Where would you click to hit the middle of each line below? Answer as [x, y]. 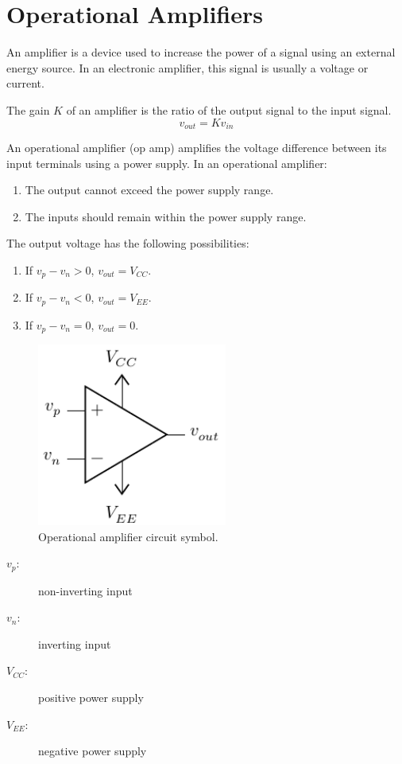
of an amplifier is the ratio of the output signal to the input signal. [229, 109]
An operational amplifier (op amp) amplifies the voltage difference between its [197, 147]
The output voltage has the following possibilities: [128, 243]
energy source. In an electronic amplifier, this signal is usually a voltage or [187, 67]
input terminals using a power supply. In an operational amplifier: [167, 163]
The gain [28, 109]
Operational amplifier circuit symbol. [128, 536]
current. [25, 83]
